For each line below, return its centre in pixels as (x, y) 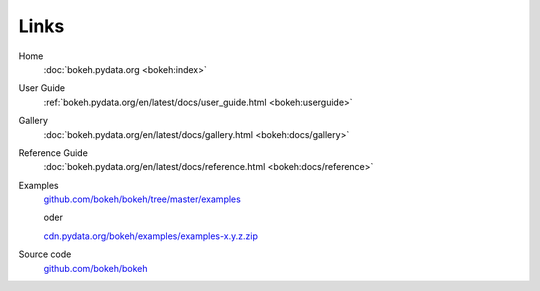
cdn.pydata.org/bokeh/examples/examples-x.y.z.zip (151, 236)
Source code (45, 254)
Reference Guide (53, 152)
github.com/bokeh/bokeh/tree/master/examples (142, 199)
